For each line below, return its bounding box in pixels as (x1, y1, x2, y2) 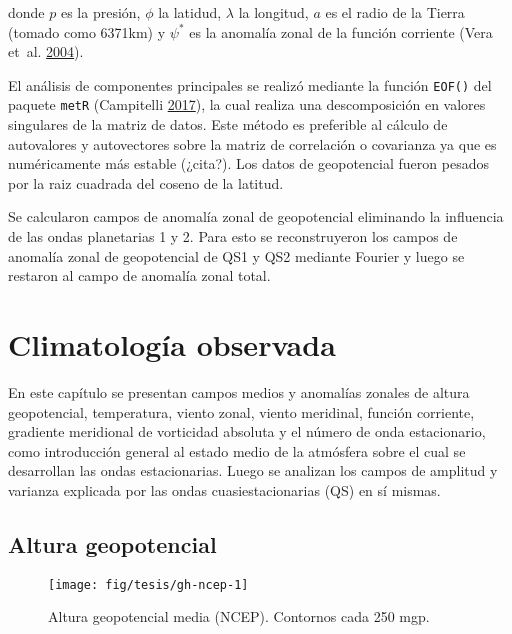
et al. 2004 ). (8, 41, 84, 62)
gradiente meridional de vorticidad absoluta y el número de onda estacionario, (8, 421, 486, 442)
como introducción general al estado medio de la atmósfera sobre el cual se (8, 440, 466, 461)
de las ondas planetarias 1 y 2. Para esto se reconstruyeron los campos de (8, 226, 458, 247)
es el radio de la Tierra (325, 2, 465, 22)
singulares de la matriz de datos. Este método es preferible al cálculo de (8, 114, 448, 135)
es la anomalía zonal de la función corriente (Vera (189, 21, 493, 42)
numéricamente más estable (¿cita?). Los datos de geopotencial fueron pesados (8, 153, 489, 174)
